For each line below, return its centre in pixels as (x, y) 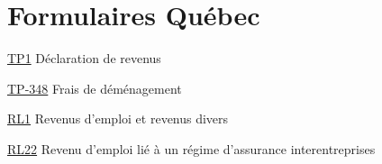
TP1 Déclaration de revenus (84, 58)
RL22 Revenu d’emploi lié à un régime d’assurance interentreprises (191, 148)
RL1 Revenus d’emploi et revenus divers (118, 118)
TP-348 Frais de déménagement (95, 88)
